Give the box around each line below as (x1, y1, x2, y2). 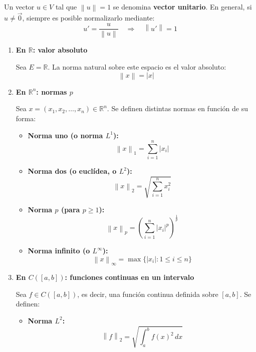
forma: (16, 113, 36, 123)
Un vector (4, 2, 35, 12)
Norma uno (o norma (28, 130, 103, 140)
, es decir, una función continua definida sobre (77, 288, 218, 299)
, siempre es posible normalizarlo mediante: (22, 13, 155, 23)
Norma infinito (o (28, 245, 90, 256)
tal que (55, 2, 77, 12)
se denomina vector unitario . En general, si (113, 2, 252, 12)
